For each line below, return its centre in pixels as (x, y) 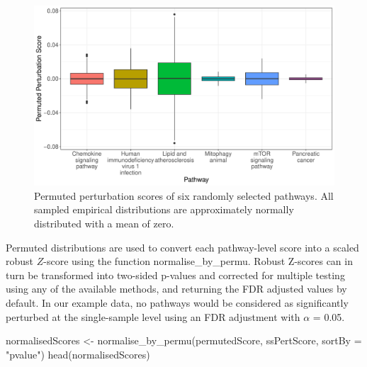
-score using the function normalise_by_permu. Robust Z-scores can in (198, 261)
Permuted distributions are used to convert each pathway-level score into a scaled (182, 247)
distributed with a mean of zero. (104, 224)
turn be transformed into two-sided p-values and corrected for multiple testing (175, 275)
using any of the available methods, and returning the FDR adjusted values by (176, 289)
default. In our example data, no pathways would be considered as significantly (177, 302)
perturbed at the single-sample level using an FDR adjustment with (153, 316)
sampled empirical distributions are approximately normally (164, 209)
